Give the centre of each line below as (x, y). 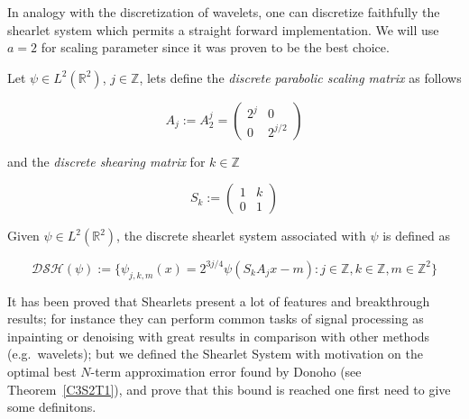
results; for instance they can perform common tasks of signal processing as (216, 319)
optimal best (42, 372)
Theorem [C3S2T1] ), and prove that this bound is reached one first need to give (229, 389)
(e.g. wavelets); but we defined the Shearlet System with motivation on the (216, 354)
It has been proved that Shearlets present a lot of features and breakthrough (219, 301)
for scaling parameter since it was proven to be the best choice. (215, 47)
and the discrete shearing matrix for (106, 161)
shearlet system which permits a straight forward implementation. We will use (223, 29)
